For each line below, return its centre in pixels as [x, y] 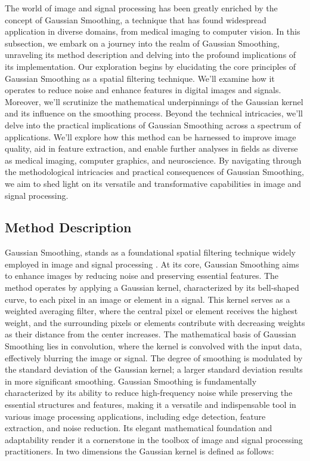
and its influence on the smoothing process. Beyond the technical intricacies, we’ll [154, 113]
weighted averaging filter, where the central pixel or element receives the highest [151, 311]
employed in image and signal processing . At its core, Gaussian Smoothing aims [152, 264]
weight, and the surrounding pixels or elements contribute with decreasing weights [155, 322]
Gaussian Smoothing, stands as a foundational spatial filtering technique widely [150, 252]
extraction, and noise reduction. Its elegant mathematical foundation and [139, 428]
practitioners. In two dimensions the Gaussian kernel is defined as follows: [139, 451]
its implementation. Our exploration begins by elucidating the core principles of [151, 66]
